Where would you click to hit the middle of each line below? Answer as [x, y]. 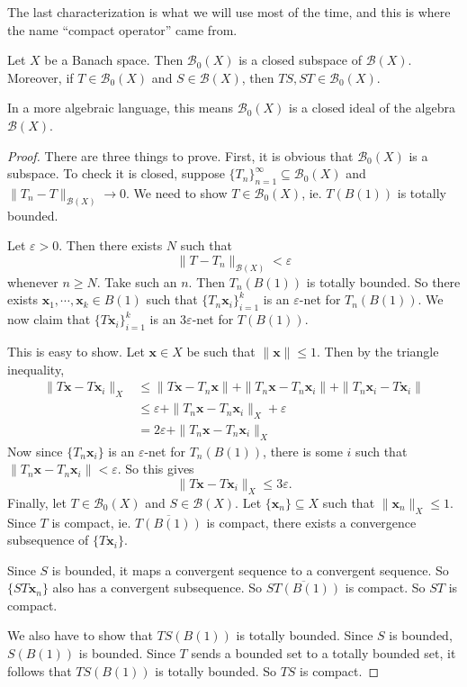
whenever [33, 281]
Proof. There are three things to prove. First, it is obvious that [180, 155]
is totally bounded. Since [305, 635]
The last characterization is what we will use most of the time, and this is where [229, 12]
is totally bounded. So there [383, 281]
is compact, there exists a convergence [311, 522]
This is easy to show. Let [76, 352]
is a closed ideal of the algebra [372, 108]
